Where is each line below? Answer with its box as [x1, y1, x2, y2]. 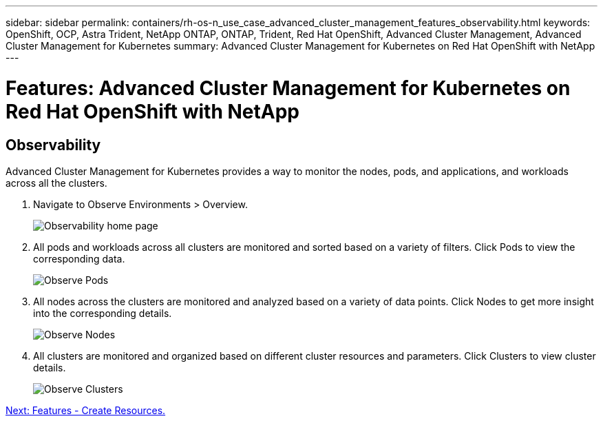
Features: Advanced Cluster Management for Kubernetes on [6, 76, 571, 100]
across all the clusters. [6, 176, 107, 189]
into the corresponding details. [33, 307, 172, 319]
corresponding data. [33, 252, 125, 265]
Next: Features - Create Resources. [6, 404, 166, 416]
